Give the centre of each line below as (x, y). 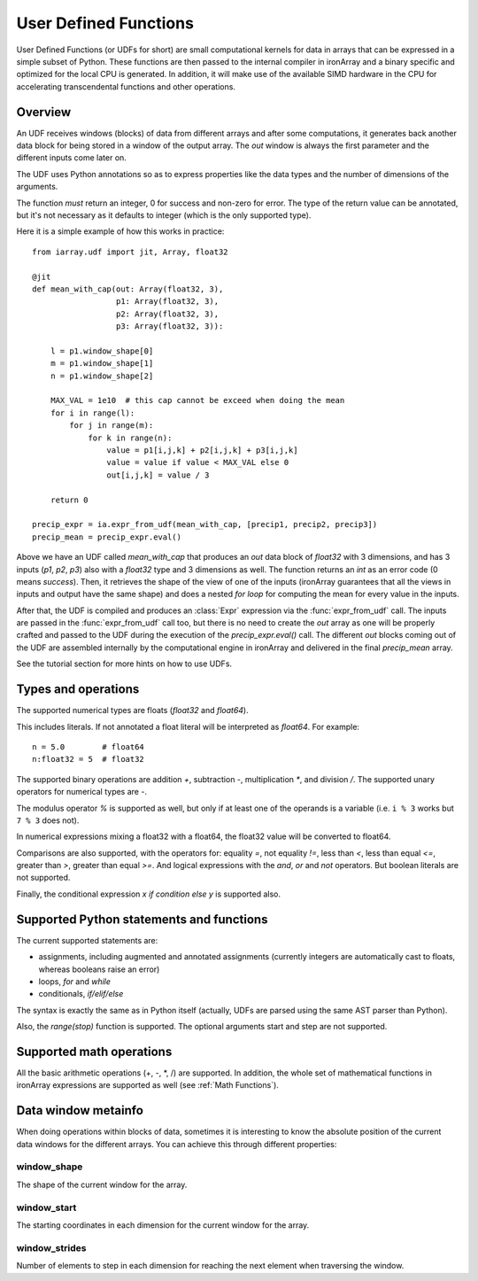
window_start (46, 1207)
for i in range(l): (93, 413)
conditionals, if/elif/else (81, 994)
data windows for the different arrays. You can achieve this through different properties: (177, 1144)
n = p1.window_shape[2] (102, 376)
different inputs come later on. (72, 158)
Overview (44, 112)
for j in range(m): (112, 426)
